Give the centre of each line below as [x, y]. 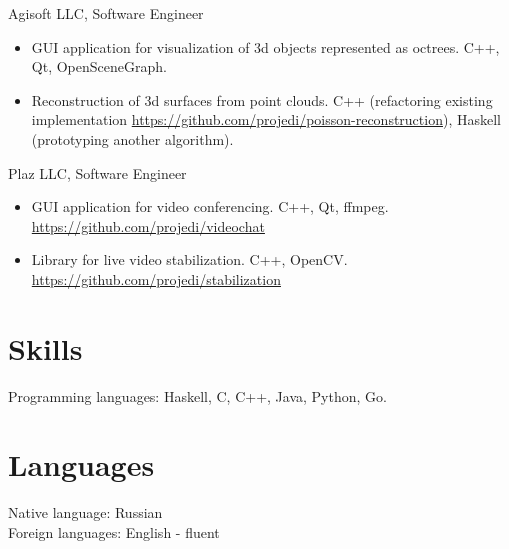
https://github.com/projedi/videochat [148, 225]
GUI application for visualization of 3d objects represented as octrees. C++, [265, 46]
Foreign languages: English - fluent [114, 531]
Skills [45, 347]
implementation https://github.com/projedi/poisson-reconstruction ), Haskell [266, 119]
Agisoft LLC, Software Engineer [106, 13]
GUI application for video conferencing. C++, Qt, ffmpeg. [210, 206]
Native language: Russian [85, 512]
